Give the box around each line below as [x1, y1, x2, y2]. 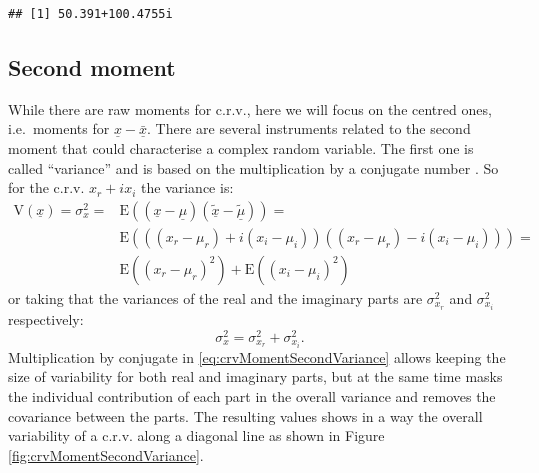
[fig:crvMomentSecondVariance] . [8, 444, 204, 465]
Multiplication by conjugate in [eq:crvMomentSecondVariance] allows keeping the [8, 346, 506, 367]
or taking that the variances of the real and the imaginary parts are [8, 287, 423, 308]
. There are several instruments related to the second [147, 118, 471, 139]
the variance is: [141, 177, 234, 198]
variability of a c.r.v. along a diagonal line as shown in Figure [8, 425, 385, 446]
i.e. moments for [8, 118, 110, 139]
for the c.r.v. [8, 177, 85, 198]
